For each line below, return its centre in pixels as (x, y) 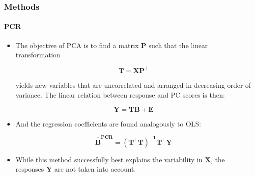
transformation (38, 55)
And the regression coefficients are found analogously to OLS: (108, 123)
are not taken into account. (95, 169)
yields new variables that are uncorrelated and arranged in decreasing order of (133, 85)
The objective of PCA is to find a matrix (77, 45)
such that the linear (178, 45)
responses (30, 169)
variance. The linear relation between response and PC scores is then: (120, 94)
